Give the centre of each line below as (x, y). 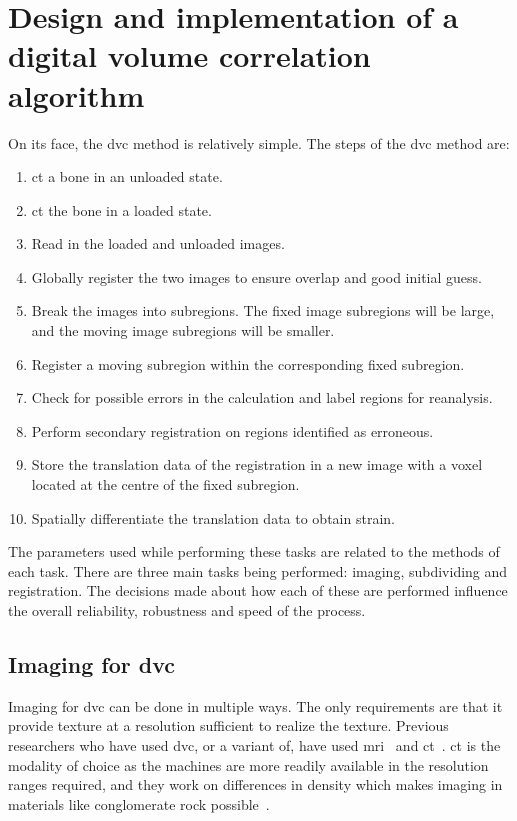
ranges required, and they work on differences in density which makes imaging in (255, 784)
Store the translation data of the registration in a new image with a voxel (257, 464)
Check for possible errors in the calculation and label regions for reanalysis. (262, 397)
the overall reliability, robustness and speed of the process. (187, 610)
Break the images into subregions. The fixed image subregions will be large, (263, 310)
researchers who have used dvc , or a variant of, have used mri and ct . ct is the (254, 744)
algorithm (76, 94)
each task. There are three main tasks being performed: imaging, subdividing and (258, 570)
